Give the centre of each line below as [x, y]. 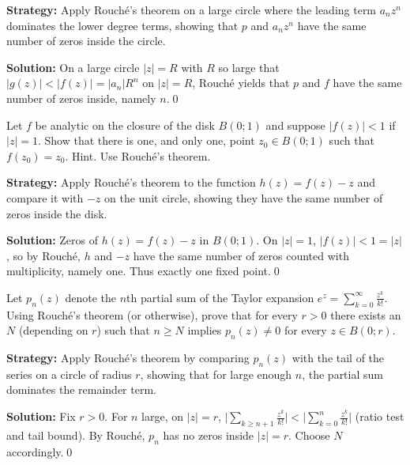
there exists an [366, 314]
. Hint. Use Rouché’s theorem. [138, 155]
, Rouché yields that [241, 83]
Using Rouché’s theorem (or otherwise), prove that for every [152, 314]
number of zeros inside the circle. [86, 41]
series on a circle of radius [69, 374]
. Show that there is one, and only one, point [146, 140]
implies [205, 330]
